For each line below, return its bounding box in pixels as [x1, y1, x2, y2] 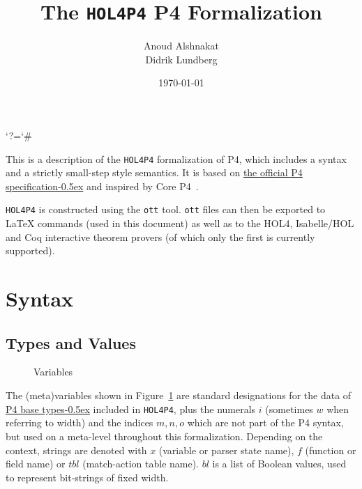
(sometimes [265, 401, 313, 416]
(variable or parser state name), [158, 442, 294, 457]
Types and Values [6, 332, 136, 353]
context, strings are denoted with [6, 442, 147, 457]
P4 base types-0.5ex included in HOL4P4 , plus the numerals [6, 401, 256, 416]
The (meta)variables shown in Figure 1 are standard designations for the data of [6, 388, 352, 403]
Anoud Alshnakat [144, 38, 219, 53]
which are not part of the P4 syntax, [187, 415, 344, 430]
